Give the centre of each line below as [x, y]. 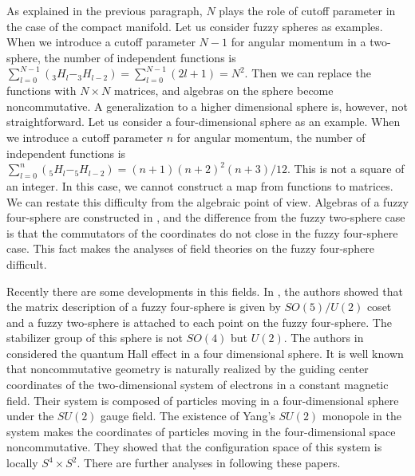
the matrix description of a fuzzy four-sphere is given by [144, 307]
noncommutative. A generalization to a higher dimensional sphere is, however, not [207, 106]
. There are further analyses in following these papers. [209, 463]
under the [30, 416]
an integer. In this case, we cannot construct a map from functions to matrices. [200, 185]
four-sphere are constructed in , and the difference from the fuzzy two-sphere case [206, 217]
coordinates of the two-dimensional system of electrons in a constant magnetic [198, 385]
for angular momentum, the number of [271, 137]
